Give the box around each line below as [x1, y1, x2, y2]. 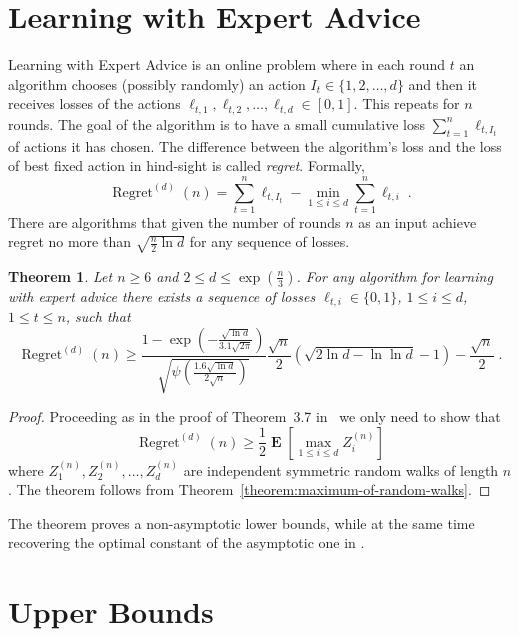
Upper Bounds [8, 591, 214, 632]
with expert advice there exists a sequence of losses [8, 285, 316, 306]
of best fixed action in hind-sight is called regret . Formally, [8, 155, 365, 176]
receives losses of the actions [8, 93, 181, 114]
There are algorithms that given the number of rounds [8, 211, 341, 232]
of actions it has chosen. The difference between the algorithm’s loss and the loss [8, 135, 502, 156]
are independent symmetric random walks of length [183, 459, 499, 480]
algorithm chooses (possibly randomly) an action [8, 73, 306, 94]
